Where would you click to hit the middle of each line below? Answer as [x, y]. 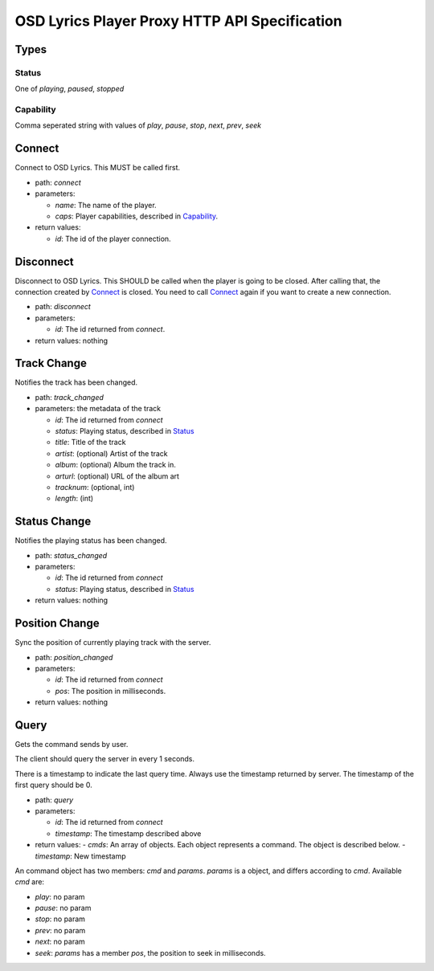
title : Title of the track [90, 443]
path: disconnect [63, 307]
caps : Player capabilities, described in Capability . [137, 216]
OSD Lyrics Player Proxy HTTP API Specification [178, 21]
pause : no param [63, 908]
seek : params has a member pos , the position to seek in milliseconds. [150, 953]
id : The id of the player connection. [113, 239]
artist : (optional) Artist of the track [111, 453]
